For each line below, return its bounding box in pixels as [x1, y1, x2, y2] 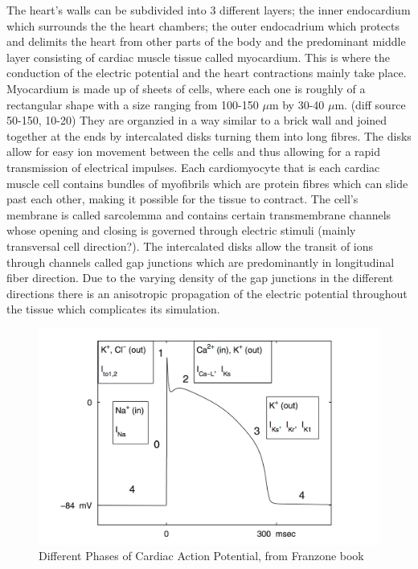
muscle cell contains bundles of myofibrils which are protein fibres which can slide [6, 174, 408, 191]
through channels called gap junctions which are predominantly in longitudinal [6, 253, 395, 270]
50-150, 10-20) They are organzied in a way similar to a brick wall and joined [6, 112, 387, 129]
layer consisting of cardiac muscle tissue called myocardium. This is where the [6, 48, 391, 65]
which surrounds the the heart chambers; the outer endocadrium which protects [6, 17, 400, 34]
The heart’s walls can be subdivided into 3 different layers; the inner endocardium [6, 2, 411, 18]
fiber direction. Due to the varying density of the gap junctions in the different [6, 269, 394, 286]
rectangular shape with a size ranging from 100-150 [6, 96, 259, 113]
